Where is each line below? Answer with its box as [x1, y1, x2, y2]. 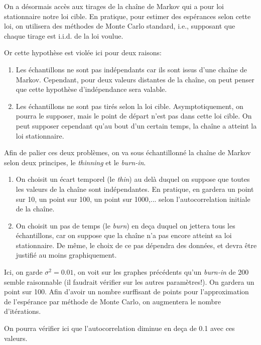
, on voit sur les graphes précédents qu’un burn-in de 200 [73, 267, 249, 277]
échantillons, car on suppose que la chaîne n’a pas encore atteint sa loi [16, 230, 232, 241]
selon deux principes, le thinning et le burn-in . [4, 157, 146, 167]
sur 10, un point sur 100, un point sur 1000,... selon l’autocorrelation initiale [16, 193, 250, 204]
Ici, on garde [4, 267, 43, 277]
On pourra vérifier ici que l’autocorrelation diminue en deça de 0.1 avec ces [4, 323, 235, 333]
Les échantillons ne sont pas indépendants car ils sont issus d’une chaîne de [16, 64, 247, 74]
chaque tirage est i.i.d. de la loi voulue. [4, 30, 123, 41]
